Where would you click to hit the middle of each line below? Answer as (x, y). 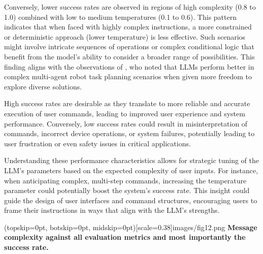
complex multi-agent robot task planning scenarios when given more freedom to (128, 76)
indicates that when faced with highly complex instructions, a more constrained (128, 27)
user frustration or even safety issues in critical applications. (97, 143)
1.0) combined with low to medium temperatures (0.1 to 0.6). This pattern (120, 17)
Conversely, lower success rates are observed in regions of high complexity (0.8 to (130, 7)
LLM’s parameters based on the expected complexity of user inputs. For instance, (131, 170)
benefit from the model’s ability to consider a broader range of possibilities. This (129, 56)
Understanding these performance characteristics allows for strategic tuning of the (132, 160)
